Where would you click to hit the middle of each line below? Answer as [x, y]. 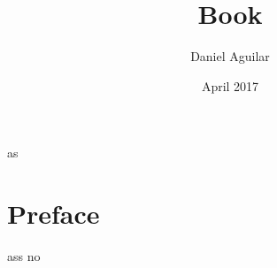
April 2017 [230, 85]
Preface [54, 214]
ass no [24, 256]
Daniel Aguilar [230, 56]
